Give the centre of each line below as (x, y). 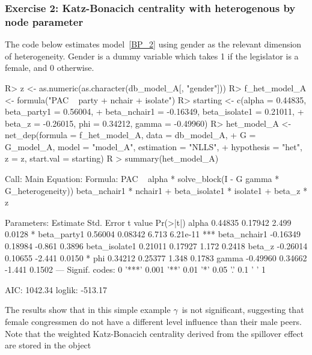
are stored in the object (48, 345)
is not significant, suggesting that (243, 310)
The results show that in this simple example (88, 310)
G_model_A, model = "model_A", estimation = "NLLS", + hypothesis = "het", (154, 146)
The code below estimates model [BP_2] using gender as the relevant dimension (153, 44)
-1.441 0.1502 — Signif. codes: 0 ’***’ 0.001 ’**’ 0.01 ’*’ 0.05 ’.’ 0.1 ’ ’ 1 (136, 269)
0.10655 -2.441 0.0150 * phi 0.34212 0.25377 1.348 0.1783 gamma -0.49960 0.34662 (156, 257)
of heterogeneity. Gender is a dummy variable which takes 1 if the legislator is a (152, 56)
